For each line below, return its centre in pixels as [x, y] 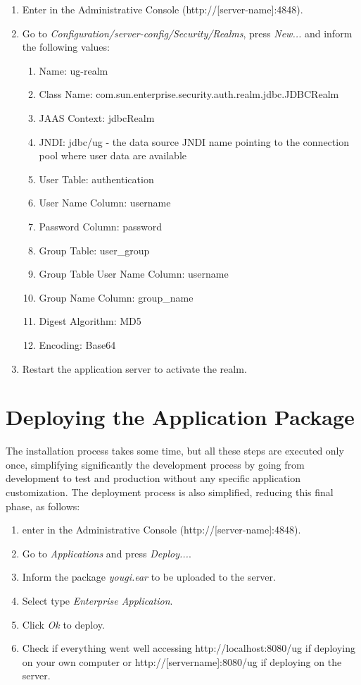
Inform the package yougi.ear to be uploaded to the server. [149, 577]
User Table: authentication [96, 179]
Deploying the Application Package [180, 417]
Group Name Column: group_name [116, 297]
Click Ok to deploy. [63, 624]
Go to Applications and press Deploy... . [107, 553]
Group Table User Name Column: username [134, 274]
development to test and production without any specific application [153, 478]
